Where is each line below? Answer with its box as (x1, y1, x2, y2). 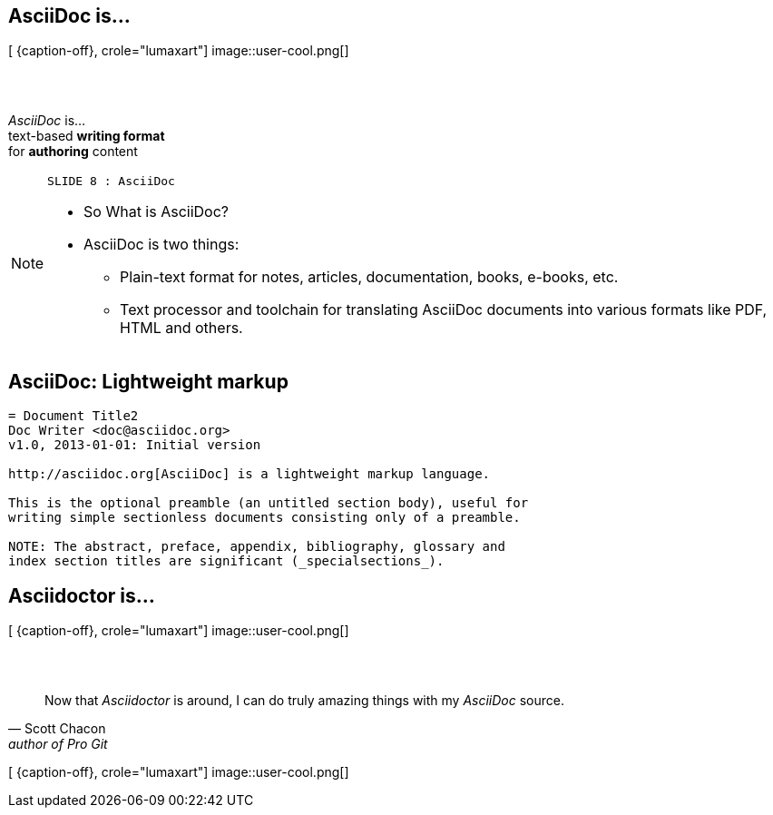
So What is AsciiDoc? (83, 202, 230, 221)
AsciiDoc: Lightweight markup (8, 369, 289, 393)
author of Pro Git (8, 735, 108, 751)
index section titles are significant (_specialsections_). (8, 554, 445, 569)
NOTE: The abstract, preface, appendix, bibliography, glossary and (8, 539, 505, 555)
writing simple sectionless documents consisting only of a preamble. (8, 510, 521, 525)
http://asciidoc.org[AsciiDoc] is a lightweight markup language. (8, 466, 491, 482)
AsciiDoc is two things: (83, 235, 240, 254)
